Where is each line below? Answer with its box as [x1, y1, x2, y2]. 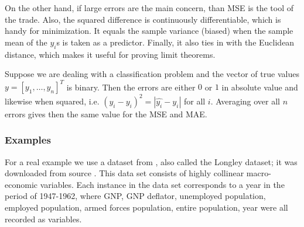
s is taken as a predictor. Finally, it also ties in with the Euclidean [56, 36, 295, 48]
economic [5, 178, 37, 190]
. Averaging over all [210, 95, 280, 107]
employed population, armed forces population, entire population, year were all [5, 201, 288, 213]
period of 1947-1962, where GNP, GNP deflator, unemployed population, [5, 190, 266, 202]
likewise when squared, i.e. [5, 95, 100, 107]
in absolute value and [221, 81, 298, 93]
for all [183, 95, 206, 107]
